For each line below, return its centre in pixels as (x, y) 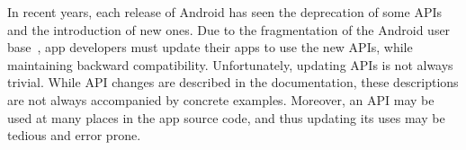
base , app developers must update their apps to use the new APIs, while (210, 47)
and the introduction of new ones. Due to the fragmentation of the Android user (229, 29)
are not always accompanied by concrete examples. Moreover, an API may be (221, 99)
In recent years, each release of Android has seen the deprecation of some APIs (224, 12)
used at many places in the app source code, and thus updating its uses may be (226, 117)
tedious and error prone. (74, 135)
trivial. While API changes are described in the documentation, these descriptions (233, 82)
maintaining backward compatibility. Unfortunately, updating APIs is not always (230, 64)
